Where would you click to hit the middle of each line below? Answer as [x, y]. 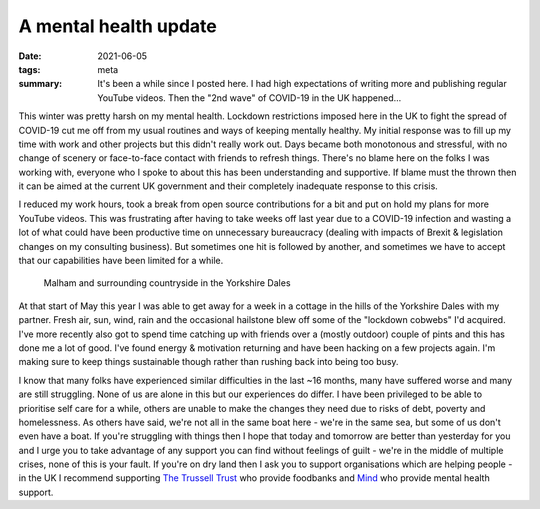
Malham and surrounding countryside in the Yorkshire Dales [167, 283]
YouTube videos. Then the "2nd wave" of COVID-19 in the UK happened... [249, 97]
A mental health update [117, 26]
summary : [40, 84]
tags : [29, 69]
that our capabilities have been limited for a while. [121, 261]
